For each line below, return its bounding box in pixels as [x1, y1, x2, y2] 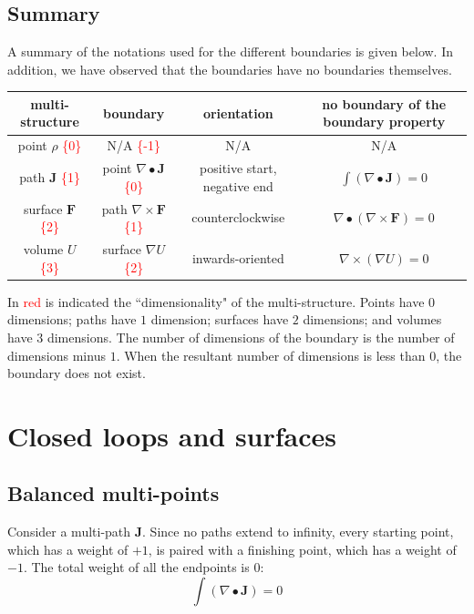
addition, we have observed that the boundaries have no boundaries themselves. [7, 59, 452, 78]
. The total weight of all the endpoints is [23, 558, 250, 577]
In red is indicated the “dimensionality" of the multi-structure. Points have [7, 292, 425, 311]
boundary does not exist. [7, 363, 146, 383]
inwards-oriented [191, 248, 284, 267]
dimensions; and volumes [303, 310, 442, 329]
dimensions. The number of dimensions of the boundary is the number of [46, 327, 455, 346]
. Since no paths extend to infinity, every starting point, [142, 522, 454, 541]
